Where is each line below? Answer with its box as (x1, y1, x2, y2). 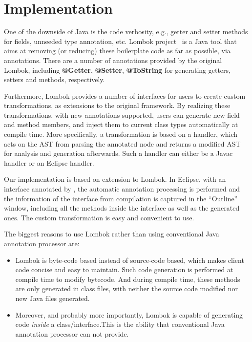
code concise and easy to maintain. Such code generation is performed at (15, 264, 233, 275)
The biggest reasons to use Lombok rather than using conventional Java (4, 229, 219, 239)
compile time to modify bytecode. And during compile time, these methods (15, 274, 240, 284)
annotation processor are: (4, 238, 80, 248)
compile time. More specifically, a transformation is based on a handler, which (4, 129, 238, 139)
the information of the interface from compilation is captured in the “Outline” (4, 193, 238, 203)
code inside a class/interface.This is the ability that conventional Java (15, 319, 225, 329)
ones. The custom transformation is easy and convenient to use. (4, 212, 194, 222)
